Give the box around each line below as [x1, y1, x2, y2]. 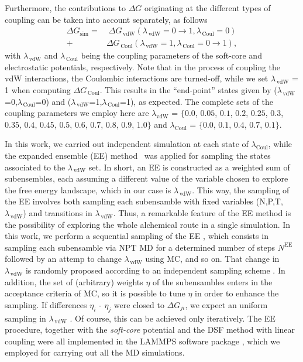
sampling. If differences [5, 298, 87, 310]
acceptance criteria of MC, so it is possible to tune [5, 287, 185, 299]
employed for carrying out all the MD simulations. [5, 346, 185, 358]
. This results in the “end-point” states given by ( [99, 84, 277, 96]
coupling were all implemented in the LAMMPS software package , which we [5, 334, 280, 347]
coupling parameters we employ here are [5, 107, 149, 119]
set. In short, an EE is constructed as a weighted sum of [88, 160, 290, 173]
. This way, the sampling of [192, 183, 290, 196]
